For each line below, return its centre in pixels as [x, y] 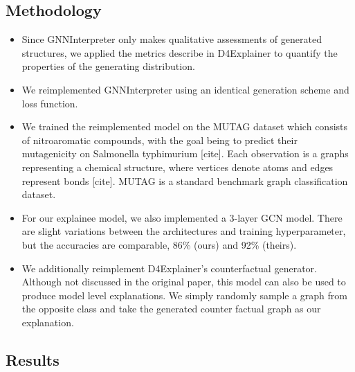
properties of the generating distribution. [108, 66]
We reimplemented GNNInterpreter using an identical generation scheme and [185, 89]
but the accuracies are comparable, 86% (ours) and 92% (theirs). [159, 244]
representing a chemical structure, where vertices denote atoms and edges [177, 167]
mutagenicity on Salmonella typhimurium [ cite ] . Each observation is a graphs [185, 153]
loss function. [50, 103]
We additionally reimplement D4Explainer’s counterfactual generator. [169, 268]
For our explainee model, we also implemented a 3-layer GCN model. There [182, 217]
